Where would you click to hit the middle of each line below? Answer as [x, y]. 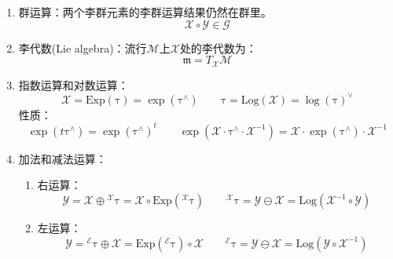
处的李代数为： [218, 47]
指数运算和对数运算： [73, 84]
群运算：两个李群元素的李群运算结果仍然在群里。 [145, 12]
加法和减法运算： [62, 158]
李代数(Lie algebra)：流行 [83, 47]
